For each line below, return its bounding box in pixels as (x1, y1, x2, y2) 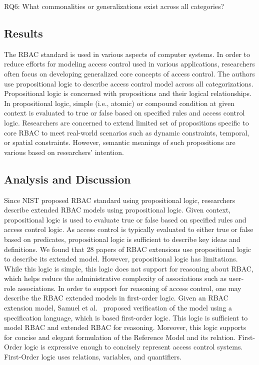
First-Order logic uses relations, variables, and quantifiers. (4, 351, 181, 362)
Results (4, 25, 43, 40)
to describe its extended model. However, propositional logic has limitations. (4, 253, 238, 264)
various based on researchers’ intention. (4, 146, 124, 157)
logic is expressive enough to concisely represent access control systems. (24, 341, 243, 352)
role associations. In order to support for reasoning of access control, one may (4, 282, 241, 293)
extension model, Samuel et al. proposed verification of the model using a (4, 302, 232, 313)
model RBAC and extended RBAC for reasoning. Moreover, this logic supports (4, 322, 246, 332)
